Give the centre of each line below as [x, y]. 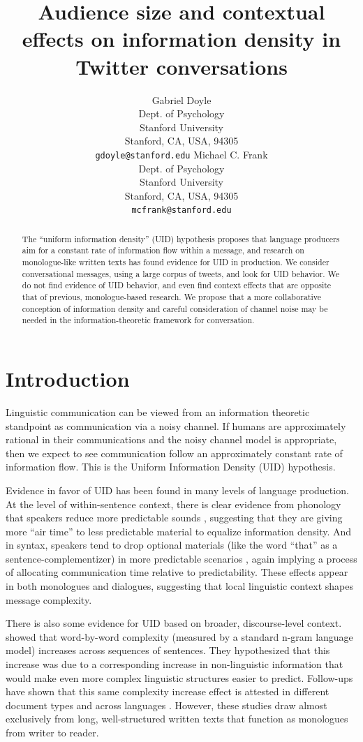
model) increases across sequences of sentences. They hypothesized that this [168, 650]
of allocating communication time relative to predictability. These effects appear [177, 572]
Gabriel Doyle [181, 99]
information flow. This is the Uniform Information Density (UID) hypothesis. [171, 467]
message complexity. [49, 599]
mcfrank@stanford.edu [181, 210]
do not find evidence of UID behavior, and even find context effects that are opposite [177, 285]
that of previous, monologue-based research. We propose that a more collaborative [171, 297]
